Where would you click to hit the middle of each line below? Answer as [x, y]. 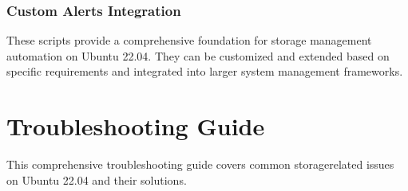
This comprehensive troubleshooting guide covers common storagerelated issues [200, 164]
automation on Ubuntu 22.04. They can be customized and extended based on [198, 55]
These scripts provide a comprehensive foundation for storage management [189, 40]
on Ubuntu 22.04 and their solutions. [97, 179]
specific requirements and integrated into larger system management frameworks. [205, 71]
